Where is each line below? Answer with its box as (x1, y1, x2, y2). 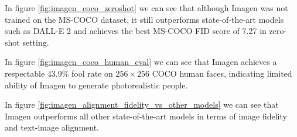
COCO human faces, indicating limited (152, 67, 292, 79)
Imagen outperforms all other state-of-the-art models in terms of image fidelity (5, 109, 287, 122)
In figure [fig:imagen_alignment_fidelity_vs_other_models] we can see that (5, 98, 279, 111)
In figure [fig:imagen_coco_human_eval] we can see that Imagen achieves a (5, 56, 277, 68)
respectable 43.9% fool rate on (5, 67, 113, 79)
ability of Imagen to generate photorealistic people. (5, 78, 188, 91)
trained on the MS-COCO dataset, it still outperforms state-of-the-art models (5, 13, 284, 25)
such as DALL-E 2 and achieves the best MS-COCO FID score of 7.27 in (5, 25, 267, 37)
